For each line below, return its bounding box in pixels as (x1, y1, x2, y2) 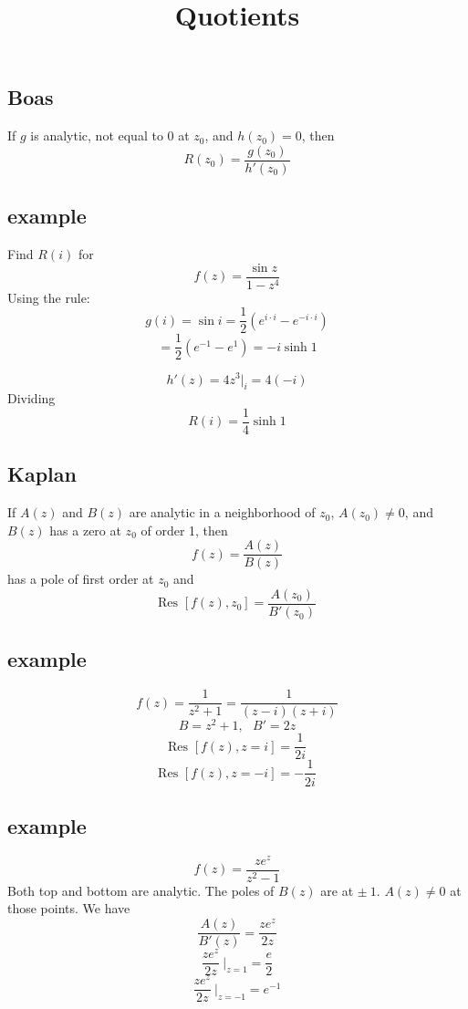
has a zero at (49, 520, 121, 539)
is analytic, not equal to (30, 126, 163, 145)
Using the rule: (7, 287, 90, 307)
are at (320, 880, 354, 900)
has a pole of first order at (7, 569, 154, 588)
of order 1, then (140, 520, 228, 539)
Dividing (7, 389, 56, 408)
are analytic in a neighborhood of (129, 503, 316, 522)
